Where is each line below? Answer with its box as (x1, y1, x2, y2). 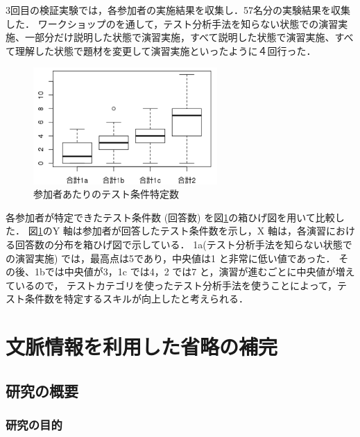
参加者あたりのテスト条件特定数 (33, 187, 179, 201)
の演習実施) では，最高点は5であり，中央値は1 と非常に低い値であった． (6, 250, 336, 265)
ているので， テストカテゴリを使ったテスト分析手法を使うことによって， (6, 277, 337, 292)
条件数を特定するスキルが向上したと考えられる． (24, 291, 248, 306)
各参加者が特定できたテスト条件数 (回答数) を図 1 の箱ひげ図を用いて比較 (6, 209, 335, 224)
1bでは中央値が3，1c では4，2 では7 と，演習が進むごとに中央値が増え (34, 264, 355, 279)
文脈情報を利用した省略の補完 (6, 332, 278, 361)
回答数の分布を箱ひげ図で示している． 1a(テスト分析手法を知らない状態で (15, 237, 352, 251)
